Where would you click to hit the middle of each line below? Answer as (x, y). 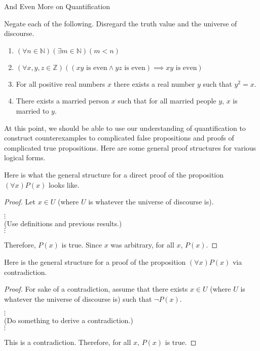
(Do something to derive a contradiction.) (69, 320)
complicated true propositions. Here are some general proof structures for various (130, 147)
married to (32, 110)
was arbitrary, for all (142, 245)
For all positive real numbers (61, 83)
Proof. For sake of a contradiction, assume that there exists (96, 289)
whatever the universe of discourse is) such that (78, 299)
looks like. (64, 184)
